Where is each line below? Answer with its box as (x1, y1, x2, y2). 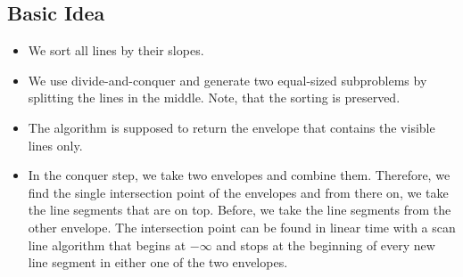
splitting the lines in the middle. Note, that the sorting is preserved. (28, 88, 401, 107)
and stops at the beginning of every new (216, 235, 435, 254)
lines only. (28, 135, 83, 154)
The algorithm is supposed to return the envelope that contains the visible (28, 118, 435, 136)
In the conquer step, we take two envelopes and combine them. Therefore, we (28, 166, 451, 184)
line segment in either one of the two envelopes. (28, 253, 288, 272)
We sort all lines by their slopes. (28, 41, 204, 60)
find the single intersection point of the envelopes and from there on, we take (28, 183, 449, 201)
